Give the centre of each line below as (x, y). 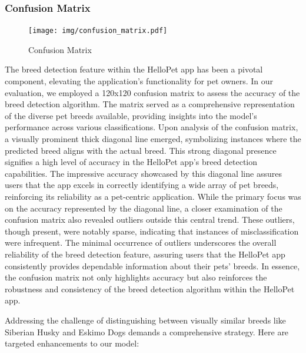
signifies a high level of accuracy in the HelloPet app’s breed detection (131, 162)
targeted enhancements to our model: (72, 343)
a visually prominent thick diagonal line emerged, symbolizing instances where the (153, 139)
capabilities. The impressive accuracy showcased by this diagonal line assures (143, 173)
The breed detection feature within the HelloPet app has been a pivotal (134, 69)
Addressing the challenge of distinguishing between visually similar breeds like (145, 320)
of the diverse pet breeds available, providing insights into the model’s (131, 115)
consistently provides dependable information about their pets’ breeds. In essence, (152, 265)
